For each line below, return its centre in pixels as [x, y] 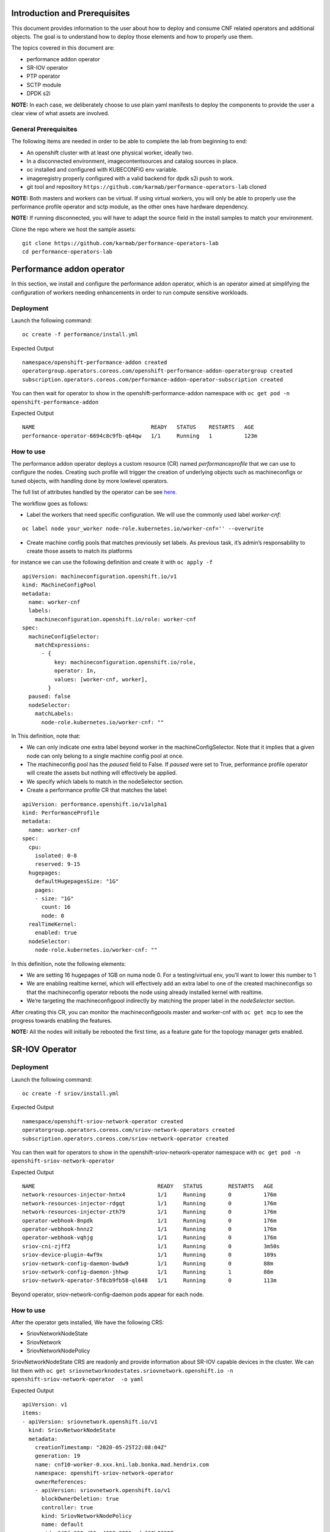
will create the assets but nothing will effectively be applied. [102, 773]
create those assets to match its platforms [79, 551]
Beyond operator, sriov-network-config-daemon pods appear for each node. [108, 1294]
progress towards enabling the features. [62, 1021]
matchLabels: [54, 714]
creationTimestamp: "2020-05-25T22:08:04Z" [101, 1447]
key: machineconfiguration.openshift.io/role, [125, 662]
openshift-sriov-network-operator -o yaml [77, 1379]
